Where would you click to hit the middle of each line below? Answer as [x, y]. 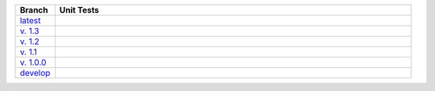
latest [30, 20]
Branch [34, 10]
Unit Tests [79, 10]
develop [35, 73]
